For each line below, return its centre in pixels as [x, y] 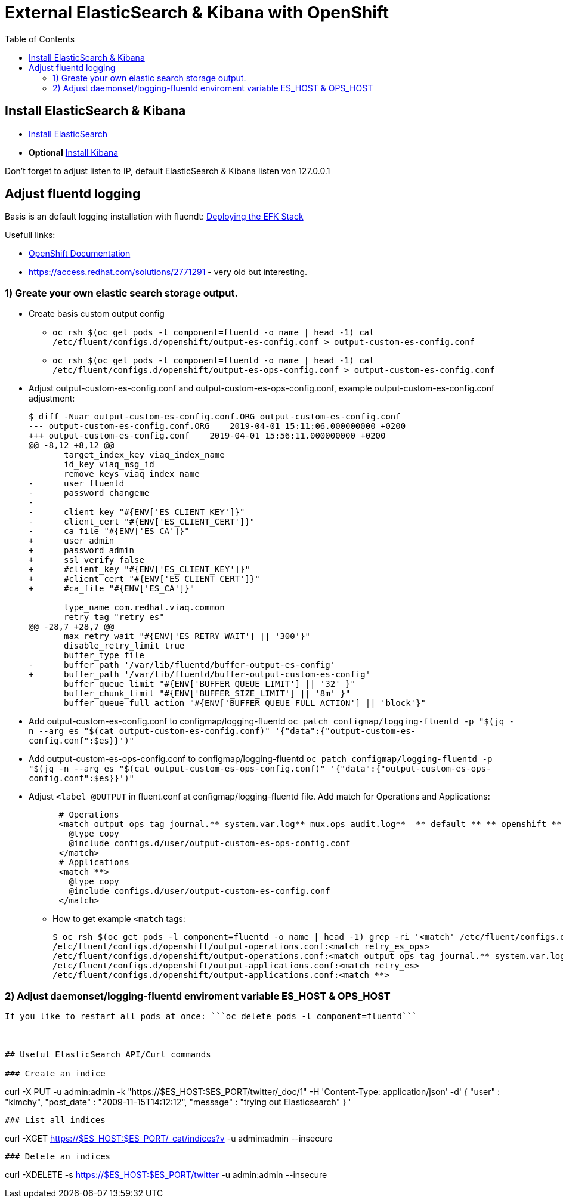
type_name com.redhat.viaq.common [144, 608]
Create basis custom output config [97, 314]
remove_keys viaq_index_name [132, 474]
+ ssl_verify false [86, 560]
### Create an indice [55, 1073]
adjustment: [52, 399]
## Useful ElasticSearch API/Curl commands [108, 1054]
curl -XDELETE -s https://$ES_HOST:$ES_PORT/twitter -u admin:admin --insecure [166, 1174]
